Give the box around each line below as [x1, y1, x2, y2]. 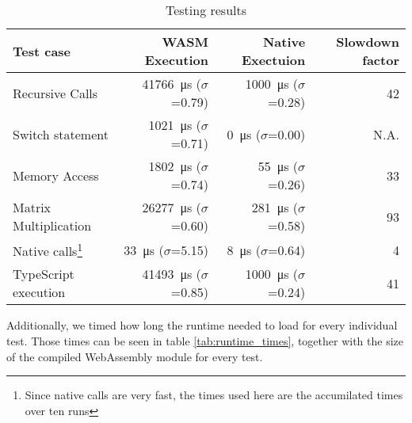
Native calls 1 [13, 239, 83, 261]
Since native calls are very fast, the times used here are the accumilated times [25, 387, 403, 403]
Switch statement [13, 124, 109, 143]
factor [362, 51, 399, 69]
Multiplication [13, 216, 92, 234]
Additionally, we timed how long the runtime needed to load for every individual [6, 317, 398, 333]
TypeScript [13, 265, 74, 284]
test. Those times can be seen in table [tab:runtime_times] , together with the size [6, 332, 403, 349]
